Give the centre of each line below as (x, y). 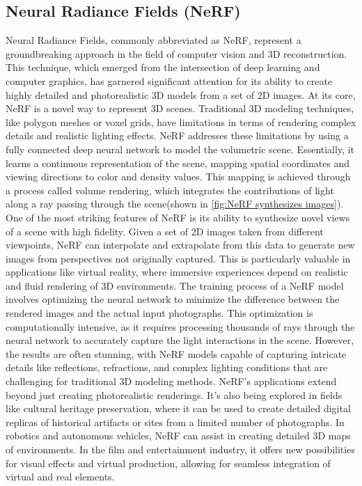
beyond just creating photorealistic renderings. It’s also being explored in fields (174, 394)
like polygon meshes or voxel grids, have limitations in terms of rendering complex (181, 122)
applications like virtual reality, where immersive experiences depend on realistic (177, 272)
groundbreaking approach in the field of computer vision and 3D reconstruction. (176, 53)
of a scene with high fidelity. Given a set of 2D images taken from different (165, 231)
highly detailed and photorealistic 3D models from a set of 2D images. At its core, (181, 94)
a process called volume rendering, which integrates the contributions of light (170, 190)
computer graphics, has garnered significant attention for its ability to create (169, 80)
